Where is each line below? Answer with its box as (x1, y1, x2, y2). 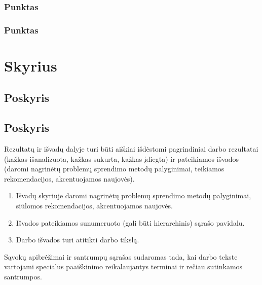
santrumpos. (4, 271, 42, 281)
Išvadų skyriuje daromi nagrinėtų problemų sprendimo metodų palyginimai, (16, 190, 251, 201)
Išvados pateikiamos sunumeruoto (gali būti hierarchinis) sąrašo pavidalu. (16, 217, 245, 228)
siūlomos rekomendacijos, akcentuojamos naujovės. (16, 200, 173, 211)
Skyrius (4, 55, 57, 76)
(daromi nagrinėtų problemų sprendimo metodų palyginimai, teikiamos (4, 163, 224, 174)
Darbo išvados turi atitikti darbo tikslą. (16, 234, 139, 245)
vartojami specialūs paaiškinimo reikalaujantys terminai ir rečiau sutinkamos (4, 261, 243, 272)
